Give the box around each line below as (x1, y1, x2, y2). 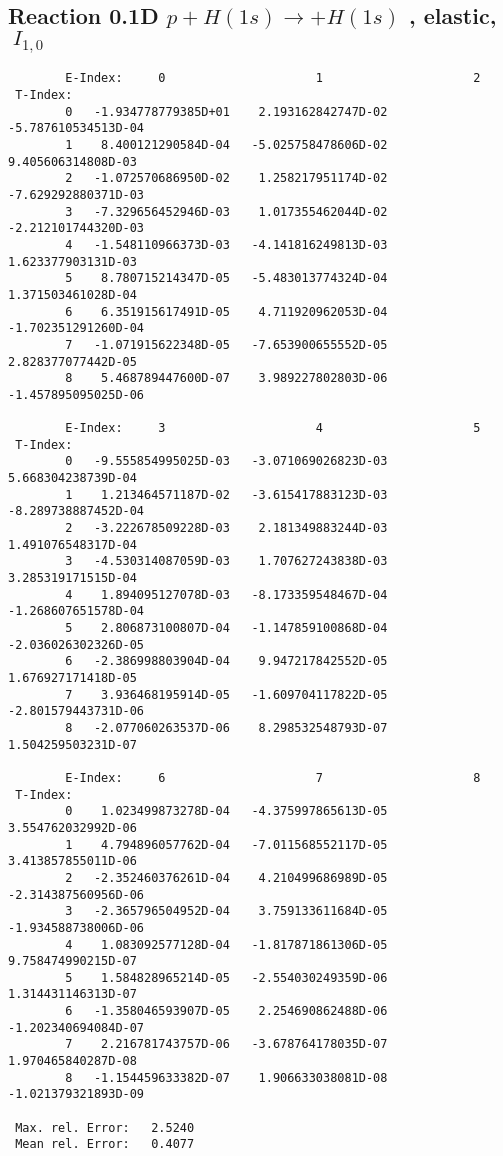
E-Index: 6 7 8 (65, 770, 481, 785)
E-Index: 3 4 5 (65, 421, 481, 436)
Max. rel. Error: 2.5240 (15, 1120, 195, 1135)
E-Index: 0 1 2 (65, 71, 481, 86)
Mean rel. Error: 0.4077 (15, 1137, 195, 1152)
